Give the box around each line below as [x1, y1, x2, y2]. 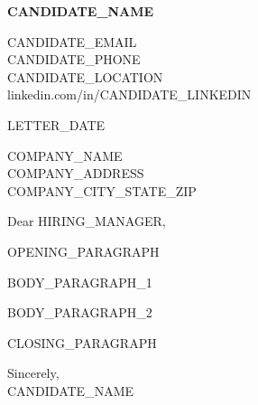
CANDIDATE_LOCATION [7, 67, 163, 86]
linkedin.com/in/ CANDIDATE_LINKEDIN [7, 85, 252, 104]
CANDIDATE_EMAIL [7, 32, 137, 51]
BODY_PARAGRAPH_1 [7, 272, 152, 291]
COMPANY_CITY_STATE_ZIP [7, 181, 197, 200]
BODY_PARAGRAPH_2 [7, 303, 152, 322]
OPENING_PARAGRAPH [7, 241, 160, 260]
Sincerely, [7, 363, 60, 382]
